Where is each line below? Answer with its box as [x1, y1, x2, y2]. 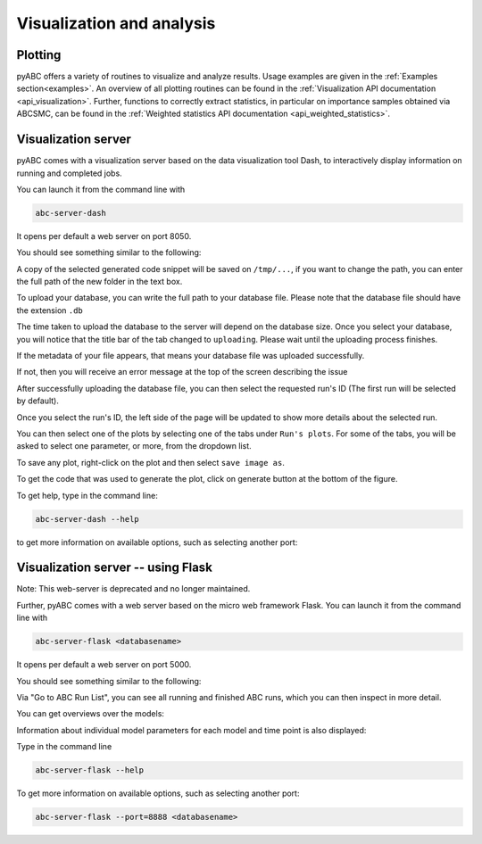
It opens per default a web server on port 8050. [16, 230, 192, 241]
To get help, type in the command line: [16, 490, 158, 501]
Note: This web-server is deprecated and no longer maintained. [16, 583, 251, 594]
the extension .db [16, 304, 84, 316]
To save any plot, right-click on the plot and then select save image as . [16, 457, 286, 468]
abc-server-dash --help [35, 514, 140, 524]
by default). [16, 395, 60, 406]
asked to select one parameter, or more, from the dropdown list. [16, 441, 252, 451]
